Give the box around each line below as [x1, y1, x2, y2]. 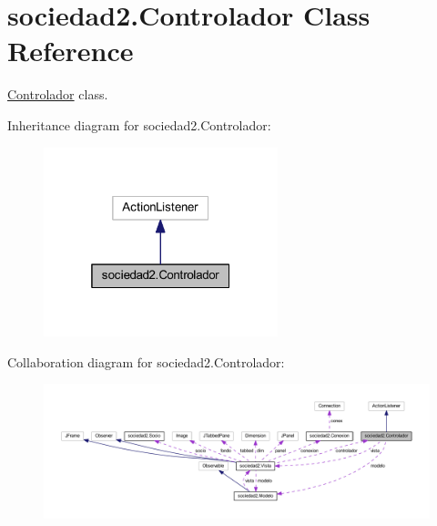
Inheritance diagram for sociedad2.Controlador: [7, 115, 271, 134]
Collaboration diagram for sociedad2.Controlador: [7, 352, 285, 371]
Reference [7, 32, 134, 69]
